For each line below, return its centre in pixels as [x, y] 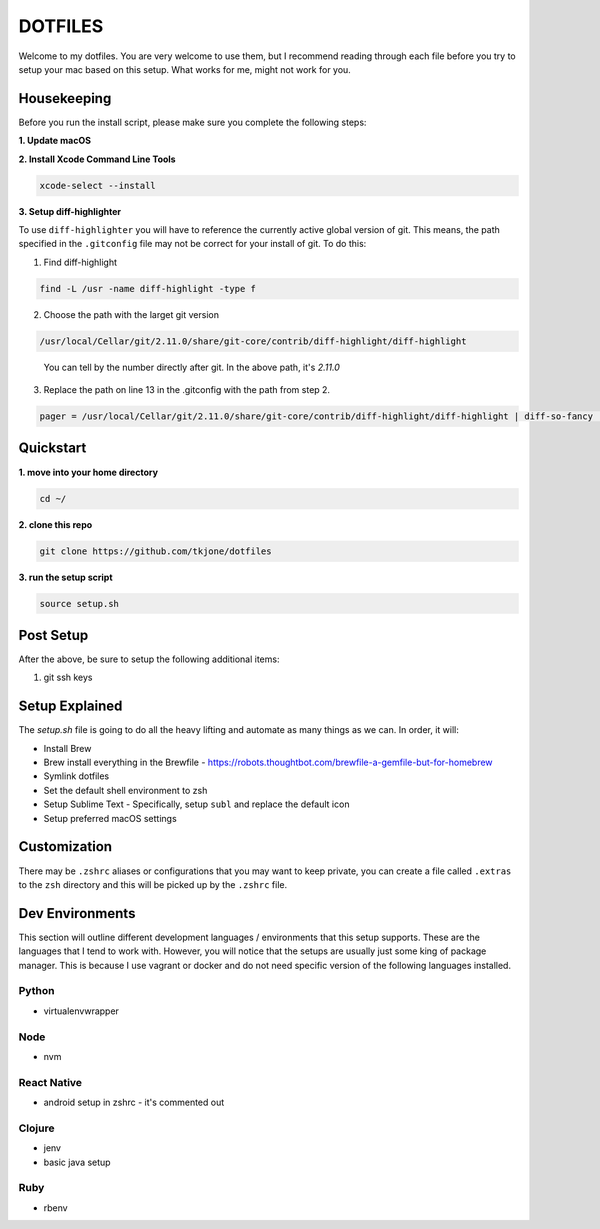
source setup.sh [79, 603]
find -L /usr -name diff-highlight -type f [148, 288]
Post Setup [53, 635]
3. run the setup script [66, 577]
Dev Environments [77, 913]
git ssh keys [68, 677]
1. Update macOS [55, 141]
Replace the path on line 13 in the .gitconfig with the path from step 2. [186, 390]
